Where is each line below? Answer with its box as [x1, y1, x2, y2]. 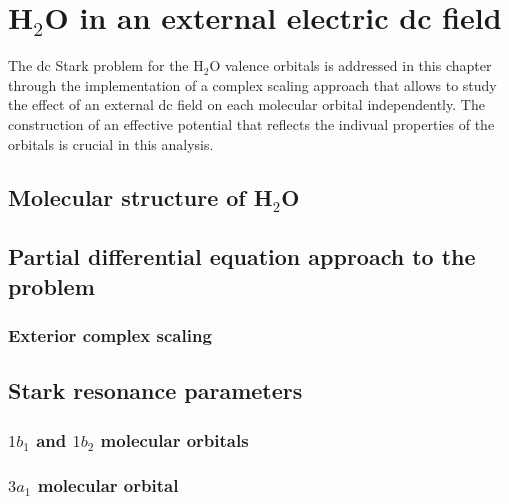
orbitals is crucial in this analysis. [8, 133, 214, 154]
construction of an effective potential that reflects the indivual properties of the [8, 113, 495, 134]
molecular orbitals [100, 427, 249, 452]
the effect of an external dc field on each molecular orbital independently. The [8, 94, 485, 115]
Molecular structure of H [8, 182, 273, 213]
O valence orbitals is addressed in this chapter [209, 55, 492, 76]
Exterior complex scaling [8, 322, 212, 347]
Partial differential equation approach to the [8, 241, 476, 272]
